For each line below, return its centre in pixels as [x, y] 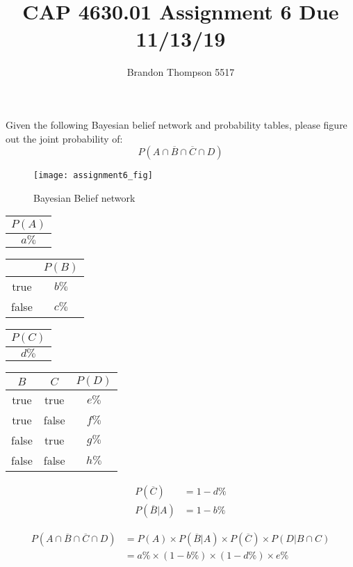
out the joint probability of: [64, 138]
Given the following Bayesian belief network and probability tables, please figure [176, 124]
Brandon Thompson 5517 [181, 72]
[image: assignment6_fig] [93, 176]
